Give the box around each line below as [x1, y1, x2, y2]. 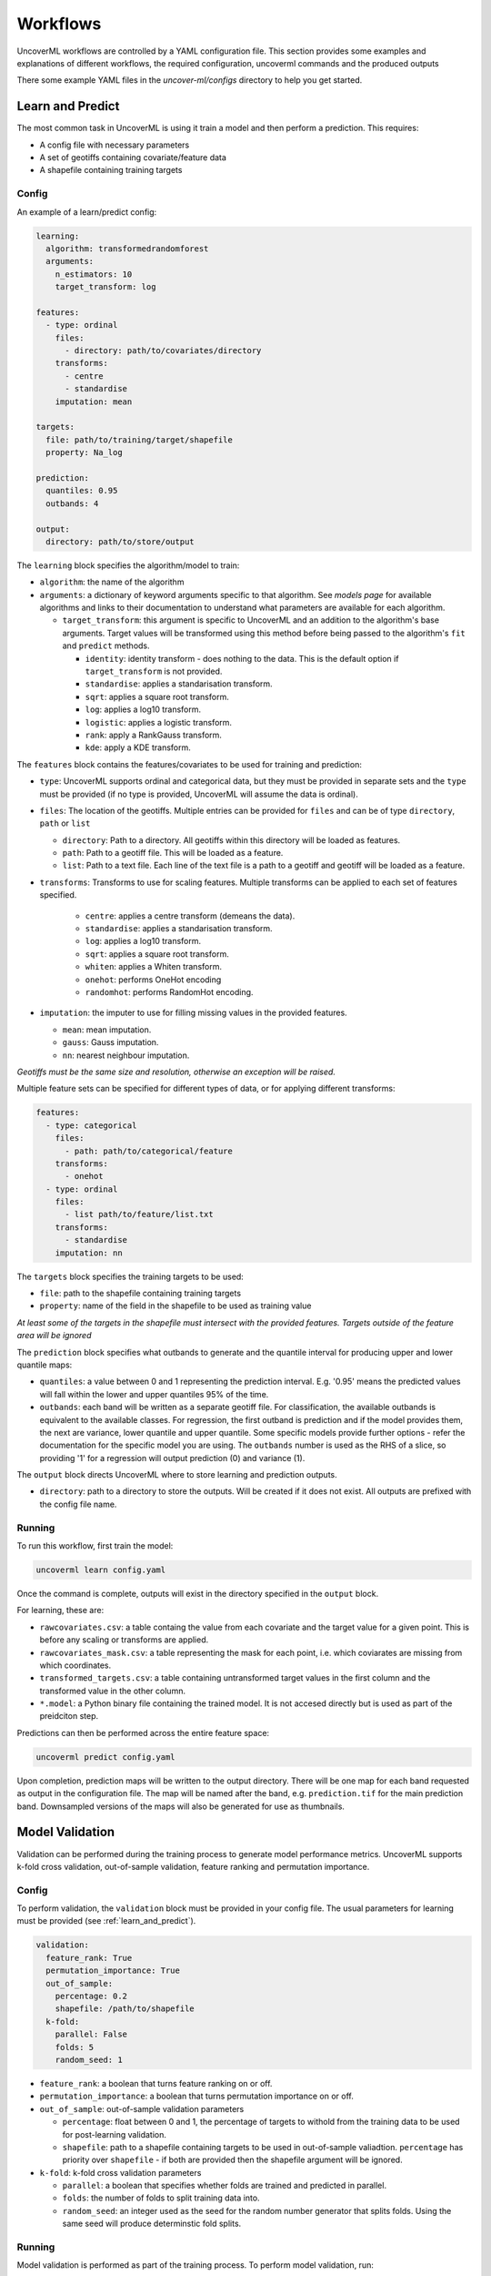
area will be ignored [16, 1330, 92, 1341]
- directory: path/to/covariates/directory [65, 346, 262, 356]
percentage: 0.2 [55, 1991, 127, 2001]
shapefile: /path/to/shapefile [55, 2004, 195, 2014]
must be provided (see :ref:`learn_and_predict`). [16, 1915, 196, 1926]
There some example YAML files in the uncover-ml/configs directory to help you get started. [16, 75, 363, 86]
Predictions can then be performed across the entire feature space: [16, 1727, 270, 1738]
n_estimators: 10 [55, 269, 133, 279]
